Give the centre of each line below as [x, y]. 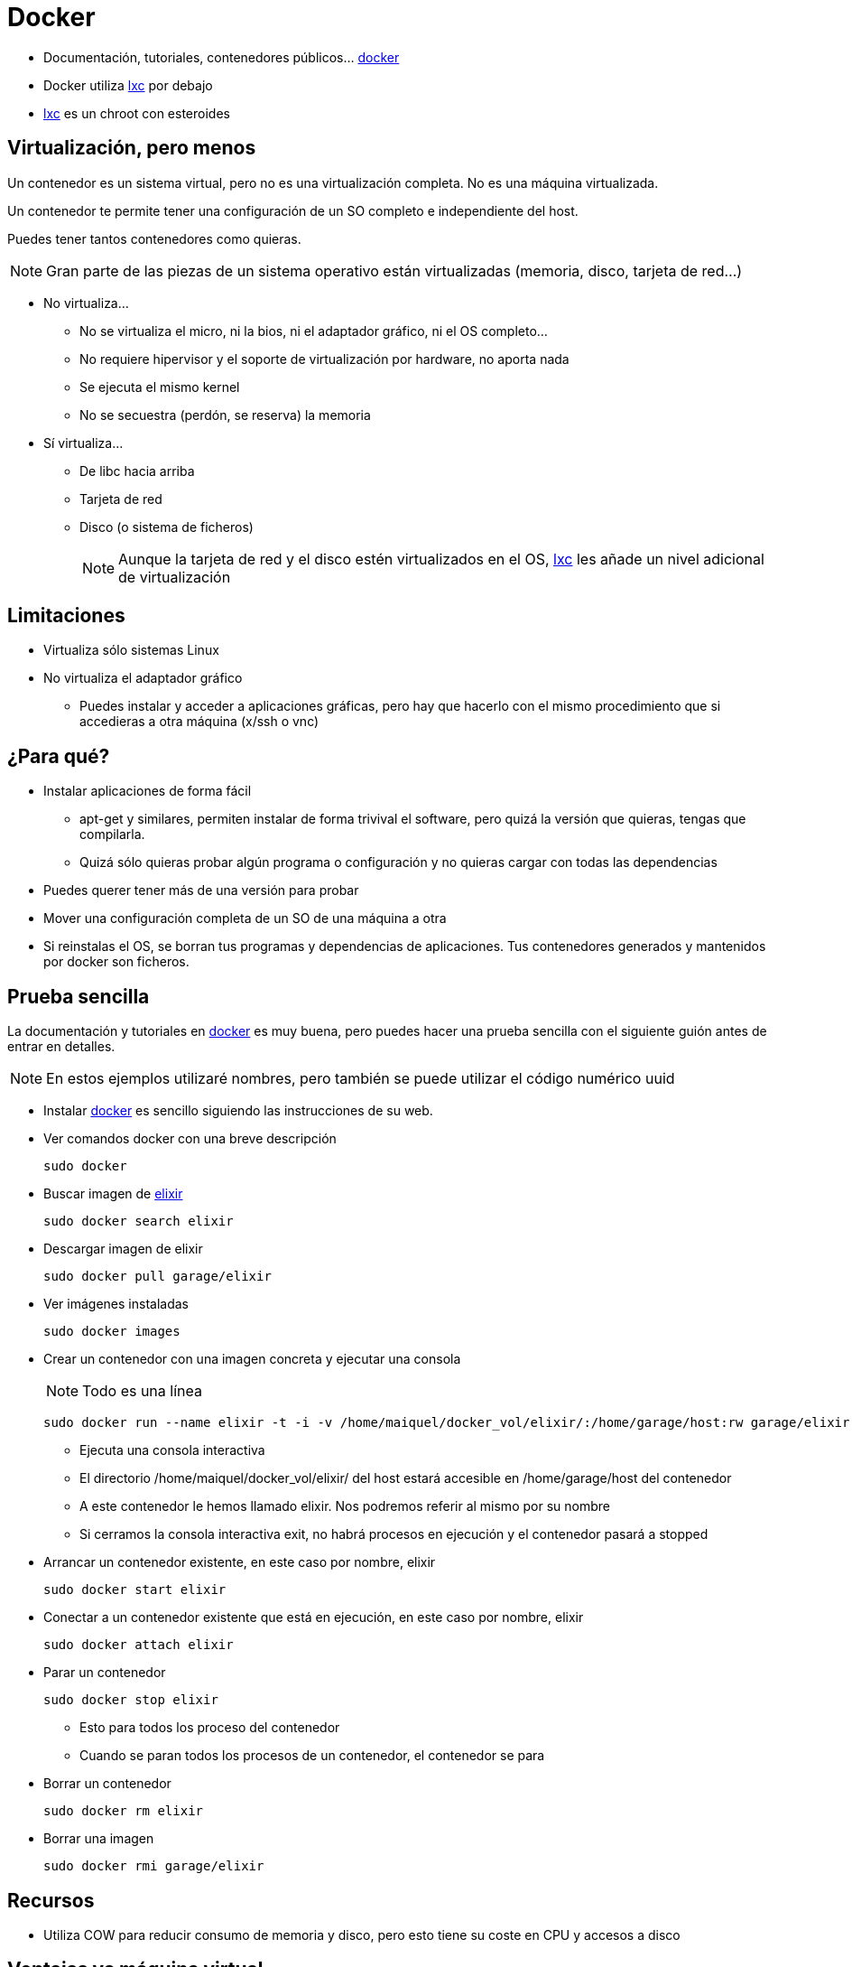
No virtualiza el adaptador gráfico [143, 678]
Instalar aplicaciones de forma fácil [148, 791]
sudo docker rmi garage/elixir [154, 1866]
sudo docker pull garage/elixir [157, 1277]
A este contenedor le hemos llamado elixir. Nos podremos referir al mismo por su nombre [345, 1506]
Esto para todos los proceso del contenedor [210, 1728]
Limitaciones [66, 616]
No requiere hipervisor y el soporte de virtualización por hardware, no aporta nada [324, 359]
